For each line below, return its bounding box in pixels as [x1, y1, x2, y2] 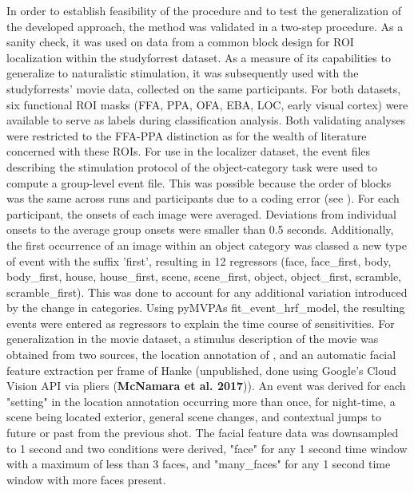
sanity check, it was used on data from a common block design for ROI [6, 34, 354, 50]
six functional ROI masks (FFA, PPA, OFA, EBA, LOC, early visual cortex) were [6, 96, 408, 112]
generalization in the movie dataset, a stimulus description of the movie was [6, 330, 379, 347]
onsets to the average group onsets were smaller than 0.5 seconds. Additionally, [6, 221, 394, 238]
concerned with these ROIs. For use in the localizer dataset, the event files [6, 143, 371, 160]
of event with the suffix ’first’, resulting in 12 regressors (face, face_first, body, [6, 252, 392, 269]
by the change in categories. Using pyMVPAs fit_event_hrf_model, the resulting [6, 299, 405, 316]
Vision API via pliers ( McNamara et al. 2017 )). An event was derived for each [6, 377, 406, 394]
